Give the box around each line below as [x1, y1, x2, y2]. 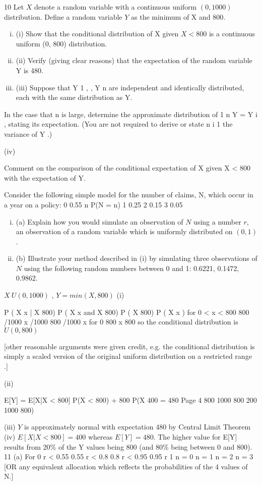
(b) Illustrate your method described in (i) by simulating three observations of [16, 253, 257, 263]
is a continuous [209, 28, 255, 39]
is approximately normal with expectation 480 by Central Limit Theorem [24, 421, 251, 432]
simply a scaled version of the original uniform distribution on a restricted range [4, 351, 252, 361]
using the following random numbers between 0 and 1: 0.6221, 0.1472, [24, 262, 239, 273]
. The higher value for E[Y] [153, 432, 237, 442]
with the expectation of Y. [4, 172, 86, 183]
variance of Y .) [4, 128, 52, 139]
